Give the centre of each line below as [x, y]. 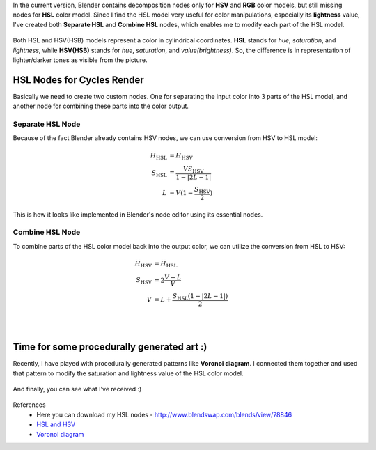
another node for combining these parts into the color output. [101, 106]
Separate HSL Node [47, 124]
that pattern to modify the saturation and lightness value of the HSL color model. [128, 373]
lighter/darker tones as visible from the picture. [80, 60]
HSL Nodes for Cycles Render [78, 80]
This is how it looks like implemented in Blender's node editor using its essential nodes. [138, 214]
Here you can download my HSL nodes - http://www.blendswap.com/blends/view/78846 [164, 414]
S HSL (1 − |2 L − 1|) [200, 297]
